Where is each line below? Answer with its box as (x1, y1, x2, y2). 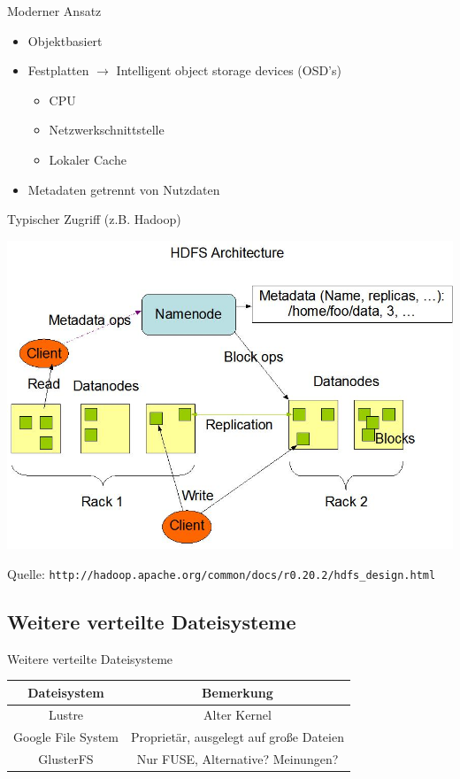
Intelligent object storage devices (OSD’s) (116, 61, 341, 80)
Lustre (48, 706, 84, 724)
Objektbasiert (27, 31, 103, 50)
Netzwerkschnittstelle (49, 120, 165, 139)
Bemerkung (202, 683, 273, 701)
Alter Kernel (203, 706, 272, 724)
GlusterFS (38, 750, 94, 768)
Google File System (13, 728, 119, 746)
